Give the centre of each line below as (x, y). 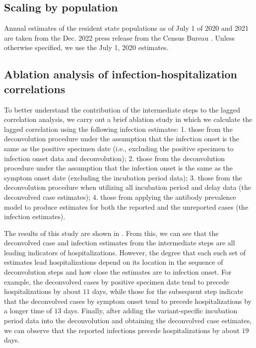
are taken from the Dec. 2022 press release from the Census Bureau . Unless (120, 37)
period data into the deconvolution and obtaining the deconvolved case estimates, (128, 320)
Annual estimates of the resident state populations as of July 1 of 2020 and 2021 (127, 28)
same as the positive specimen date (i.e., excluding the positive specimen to (119, 148)
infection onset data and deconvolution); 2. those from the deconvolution (115, 158)
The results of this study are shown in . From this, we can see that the (111, 233)
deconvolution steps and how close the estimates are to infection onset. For (118, 272)
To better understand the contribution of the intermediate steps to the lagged (122, 109)
